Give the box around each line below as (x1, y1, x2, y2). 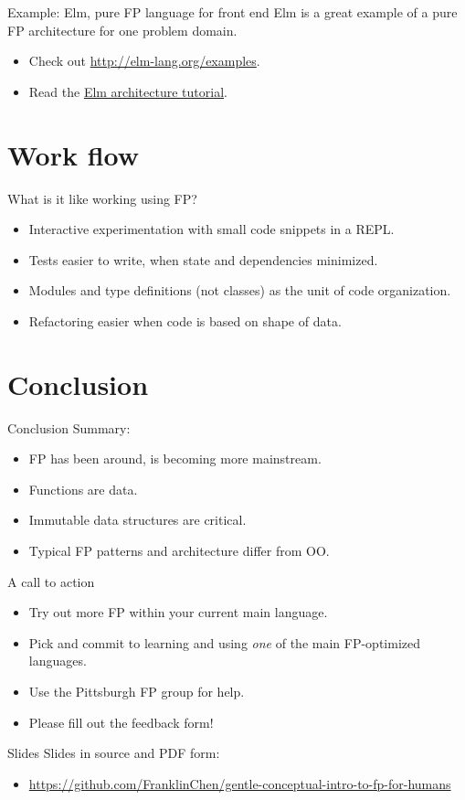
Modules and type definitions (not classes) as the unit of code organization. (28, 281, 451, 300)
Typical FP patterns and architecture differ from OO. (28, 540, 330, 560)
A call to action (7, 571, 95, 591)
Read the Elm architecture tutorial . (28, 81, 227, 101)
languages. (28, 651, 87, 670)
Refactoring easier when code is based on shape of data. (28, 311, 342, 330)
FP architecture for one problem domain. (7, 20, 238, 39)
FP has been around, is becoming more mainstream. (28, 449, 322, 468)
